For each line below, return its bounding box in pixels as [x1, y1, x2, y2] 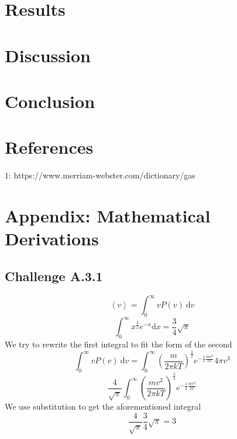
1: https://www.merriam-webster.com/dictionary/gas [5, 169, 195, 181]
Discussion [5, 43, 91, 67]
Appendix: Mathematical [5, 204, 211, 228]
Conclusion [5, 89, 95, 113]
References [5, 135, 94, 159]
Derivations [5, 227, 99, 251]
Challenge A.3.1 [5, 266, 103, 285]
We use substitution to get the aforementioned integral [5, 400, 201, 413]
